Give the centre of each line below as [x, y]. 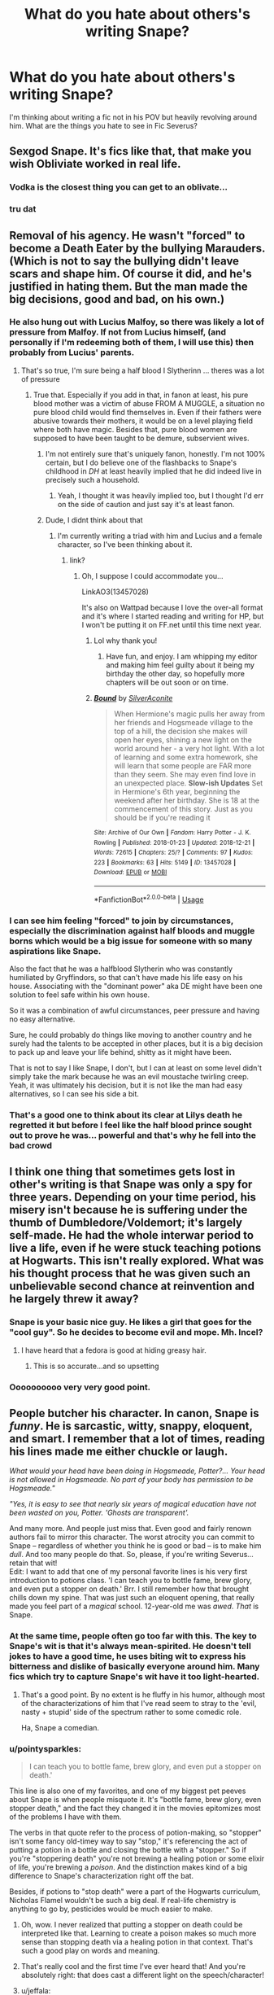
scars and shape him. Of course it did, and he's [131, 273]
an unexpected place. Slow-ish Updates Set [189, 783]
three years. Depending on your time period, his [133, 1197]
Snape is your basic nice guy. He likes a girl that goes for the [131, 1322]
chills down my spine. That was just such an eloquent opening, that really [132, 1598]
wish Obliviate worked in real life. [95, 164]
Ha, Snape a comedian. [60, 1727]
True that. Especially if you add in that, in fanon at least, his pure [141, 395]
